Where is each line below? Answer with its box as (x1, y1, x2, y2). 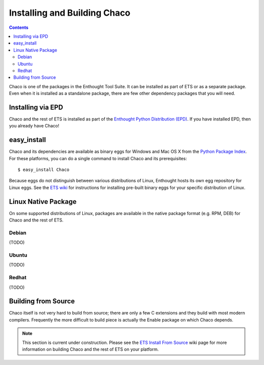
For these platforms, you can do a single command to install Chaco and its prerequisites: (9, 155, 187, 161)
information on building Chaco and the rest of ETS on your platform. (22, 346, 159, 352)
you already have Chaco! (9, 123, 60, 129)
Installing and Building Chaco (9, 7, 131, 18)
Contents (9, 24, 29, 30)
